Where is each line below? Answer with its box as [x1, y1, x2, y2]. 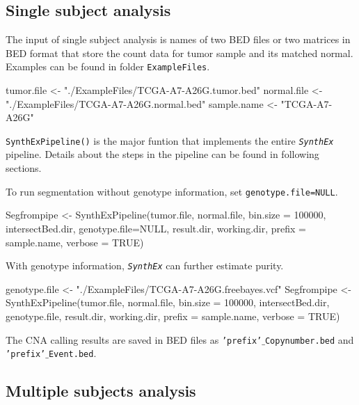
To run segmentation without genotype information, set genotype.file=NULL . [6, 184, 338, 198]
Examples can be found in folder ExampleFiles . [6, 59, 210, 74]
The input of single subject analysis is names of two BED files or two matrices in [6, 32, 351, 47]
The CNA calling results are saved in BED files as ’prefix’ [6, 332, 262, 347]
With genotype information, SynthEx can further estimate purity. [6, 258, 284, 273]
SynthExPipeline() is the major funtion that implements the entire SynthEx [6, 133, 334, 148]
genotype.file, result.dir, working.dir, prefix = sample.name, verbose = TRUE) [6, 308, 340, 323]
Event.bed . [48, 346, 97, 360]
